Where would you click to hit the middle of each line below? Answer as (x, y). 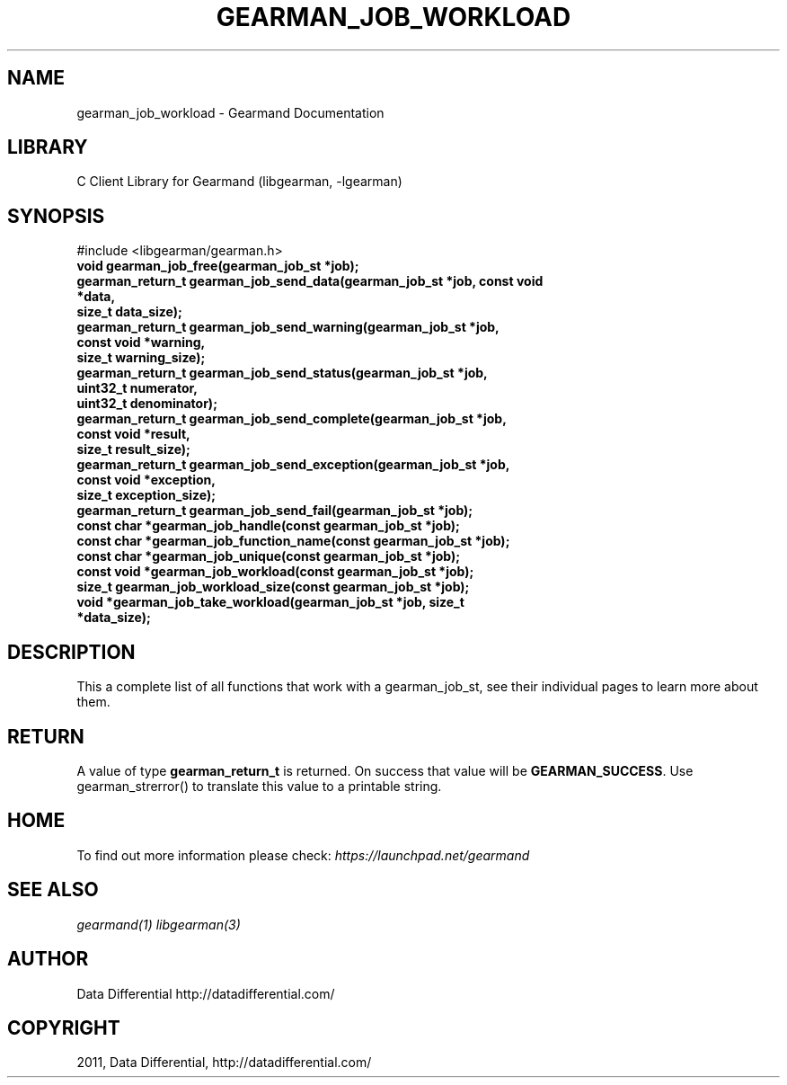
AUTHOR (48, 959)
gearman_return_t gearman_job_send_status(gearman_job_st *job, (282, 373)
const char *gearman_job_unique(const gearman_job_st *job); (268, 556)
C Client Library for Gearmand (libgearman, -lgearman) (239, 182)
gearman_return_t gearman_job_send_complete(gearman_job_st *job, (292, 419)
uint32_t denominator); (147, 404)
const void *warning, (141, 342)
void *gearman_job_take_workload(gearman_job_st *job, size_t (270, 602)
